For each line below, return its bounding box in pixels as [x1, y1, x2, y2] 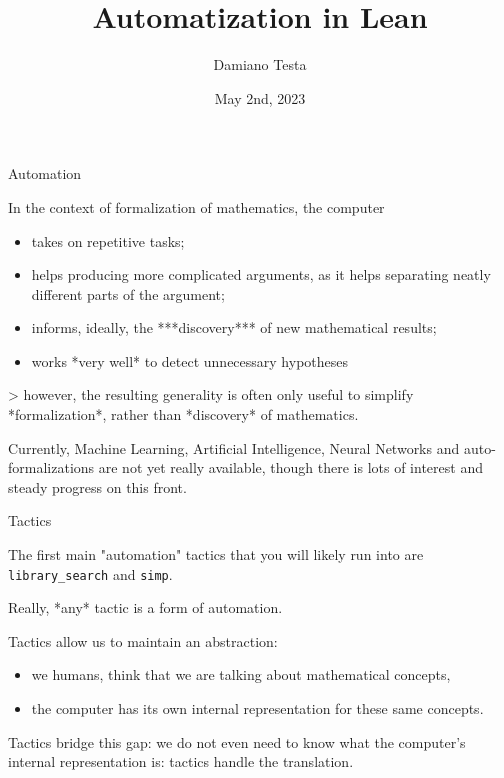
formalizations [8, 457, 95, 478]
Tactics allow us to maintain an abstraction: [8, 630, 278, 651]
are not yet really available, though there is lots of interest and [98, 457, 483, 478]
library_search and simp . [8, 563, 173, 584]
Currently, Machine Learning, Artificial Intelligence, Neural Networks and [8, 437, 460, 458]
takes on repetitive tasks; [31, 230, 185, 251]
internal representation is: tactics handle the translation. [8, 751, 354, 772]
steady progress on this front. [8, 476, 187, 497]
